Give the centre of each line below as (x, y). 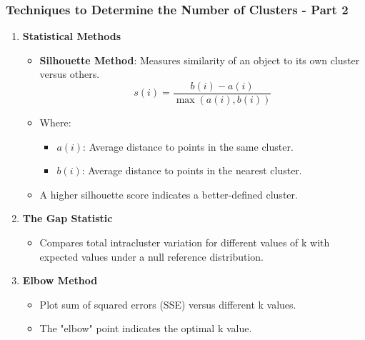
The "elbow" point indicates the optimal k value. (146, 328)
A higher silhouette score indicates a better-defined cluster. (169, 194)
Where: (55, 122)
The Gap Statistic (67, 218)
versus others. (70, 74)
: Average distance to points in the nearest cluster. (192, 170)
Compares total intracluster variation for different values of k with (185, 242)
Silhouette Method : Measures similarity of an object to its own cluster (200, 60)
